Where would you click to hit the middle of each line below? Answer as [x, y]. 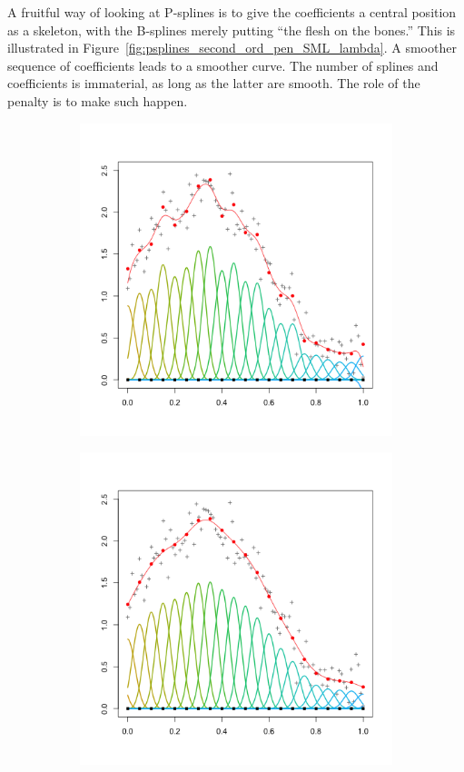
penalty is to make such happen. [98, 100]
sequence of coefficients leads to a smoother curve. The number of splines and [223, 65]
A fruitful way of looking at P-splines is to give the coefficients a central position [232, 12]
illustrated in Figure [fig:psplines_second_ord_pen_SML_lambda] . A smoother [232, 48]
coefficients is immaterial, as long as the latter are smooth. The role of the [214, 83]
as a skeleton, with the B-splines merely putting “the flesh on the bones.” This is [232, 30]
